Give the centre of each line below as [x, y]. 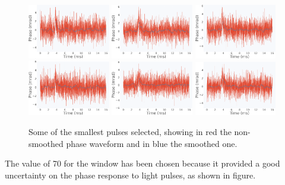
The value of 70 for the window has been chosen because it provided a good [142, 163]
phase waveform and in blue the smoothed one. [152, 143]
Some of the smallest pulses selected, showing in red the [130, 131]
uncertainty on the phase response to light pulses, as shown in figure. [130, 175]
